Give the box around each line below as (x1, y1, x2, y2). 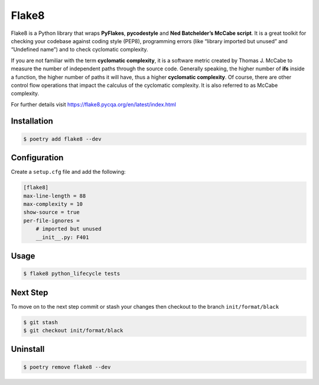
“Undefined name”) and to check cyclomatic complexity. (11, 46, 148, 53)
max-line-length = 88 (23, 192, 86, 199)
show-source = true (23, 209, 80, 216)
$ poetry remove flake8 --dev (23, 364, 111, 370)
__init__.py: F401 (35, 234, 89, 241)
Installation (11, 116, 53, 127)
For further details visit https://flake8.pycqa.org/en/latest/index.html (11, 101, 177, 108)
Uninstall (11, 344, 45, 354)
